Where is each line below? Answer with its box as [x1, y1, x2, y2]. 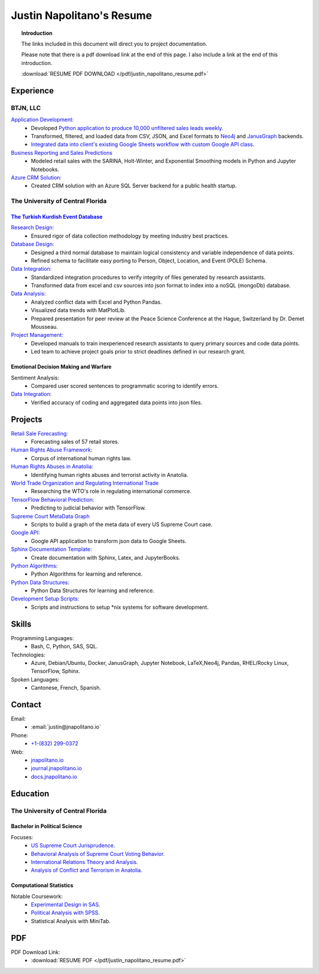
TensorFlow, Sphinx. [31, 668, 81, 675]
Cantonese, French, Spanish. [31, 684, 102, 691]
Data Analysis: [11, 290, 46, 297]
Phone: [11, 732, 29, 739]
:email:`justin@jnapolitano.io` [31, 723, 102, 730]
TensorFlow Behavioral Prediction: [11, 496, 95, 503]
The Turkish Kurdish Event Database [11, 213, 103, 220]
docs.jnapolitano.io [31, 773, 77, 780]
